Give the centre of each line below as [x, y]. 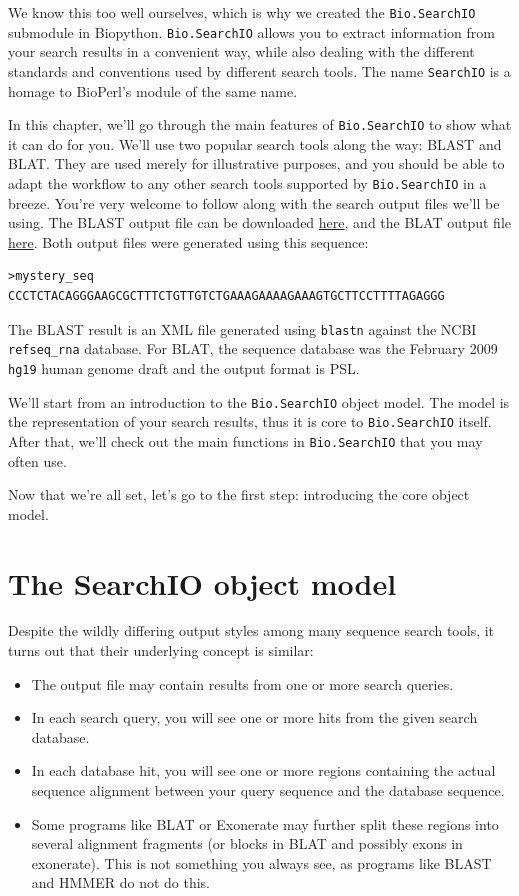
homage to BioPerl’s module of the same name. [153, 90]
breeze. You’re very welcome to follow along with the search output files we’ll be [254, 202]
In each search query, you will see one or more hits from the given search [254, 717]
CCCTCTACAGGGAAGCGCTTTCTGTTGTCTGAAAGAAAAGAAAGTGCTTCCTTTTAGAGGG [226, 296]
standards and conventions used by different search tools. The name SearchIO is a [259, 70]
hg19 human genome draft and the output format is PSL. [184, 367]
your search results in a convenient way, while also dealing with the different [241, 51]
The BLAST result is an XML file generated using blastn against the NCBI [242, 328]
